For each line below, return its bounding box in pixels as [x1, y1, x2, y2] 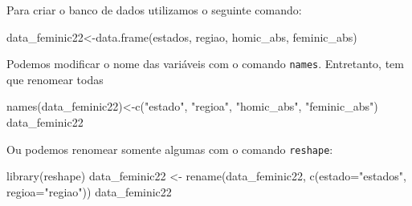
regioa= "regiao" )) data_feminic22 [6, 183, 172, 200]
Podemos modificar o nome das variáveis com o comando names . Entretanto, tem [6, 55, 404, 72]
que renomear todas [6, 71, 104, 87]
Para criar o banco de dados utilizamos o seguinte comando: [6, 2, 302, 18]
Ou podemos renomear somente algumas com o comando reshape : [6, 140, 333, 157]
